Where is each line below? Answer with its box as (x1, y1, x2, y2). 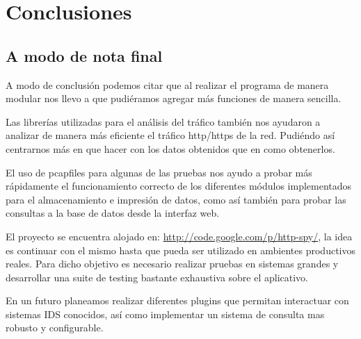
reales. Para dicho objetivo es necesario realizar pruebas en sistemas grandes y (6, 256, 339, 271)
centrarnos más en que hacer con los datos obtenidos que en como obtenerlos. (6, 141, 335, 156)
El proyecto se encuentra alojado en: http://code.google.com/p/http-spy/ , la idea (6, 229, 353, 243)
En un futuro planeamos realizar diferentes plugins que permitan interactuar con (6, 293, 349, 308)
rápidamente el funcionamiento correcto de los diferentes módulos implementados (6, 179, 352, 193)
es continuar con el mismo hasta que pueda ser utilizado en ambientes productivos (6, 242, 355, 257)
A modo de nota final (6, 44, 163, 66)
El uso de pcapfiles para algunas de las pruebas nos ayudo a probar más (6, 165, 312, 179)
